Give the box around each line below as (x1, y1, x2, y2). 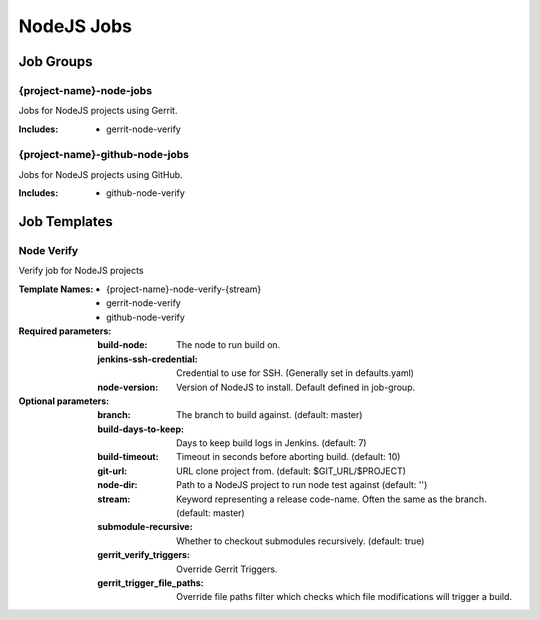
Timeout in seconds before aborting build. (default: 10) (176, 451, 401, 463)
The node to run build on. (176, 339, 281, 351)
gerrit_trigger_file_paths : (97, 576, 204, 589)
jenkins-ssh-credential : (97, 353, 199, 365)
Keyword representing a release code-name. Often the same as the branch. (176, 493, 487, 505)
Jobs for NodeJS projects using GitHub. (18, 168, 184, 180)
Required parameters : (18, 325, 112, 337)
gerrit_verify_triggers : (97, 549, 190, 561)
